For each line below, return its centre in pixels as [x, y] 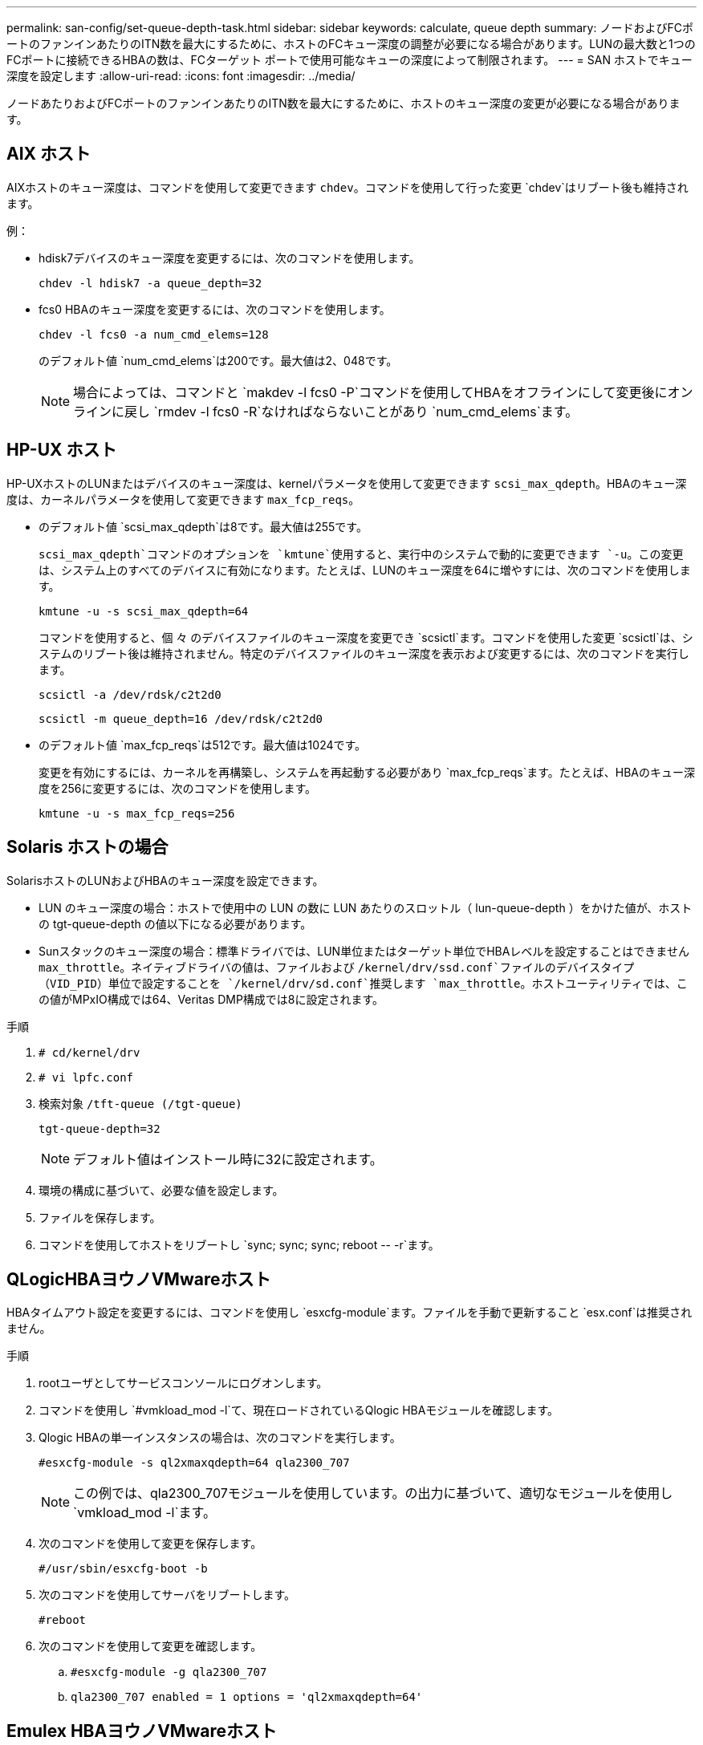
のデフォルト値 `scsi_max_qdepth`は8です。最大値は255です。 [203, 526]
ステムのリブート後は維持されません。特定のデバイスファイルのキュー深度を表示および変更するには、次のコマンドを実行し [364, 653]
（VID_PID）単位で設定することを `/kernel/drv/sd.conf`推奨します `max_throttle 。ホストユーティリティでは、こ [363, 983]
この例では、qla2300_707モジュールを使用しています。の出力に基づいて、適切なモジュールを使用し [373, 1493]
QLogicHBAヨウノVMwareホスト [139, 1279]
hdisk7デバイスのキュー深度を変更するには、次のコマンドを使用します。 [230, 258]
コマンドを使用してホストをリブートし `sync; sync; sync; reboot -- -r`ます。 [239, 1244]
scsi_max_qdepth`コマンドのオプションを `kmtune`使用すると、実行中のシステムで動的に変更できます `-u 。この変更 [361, 554]
